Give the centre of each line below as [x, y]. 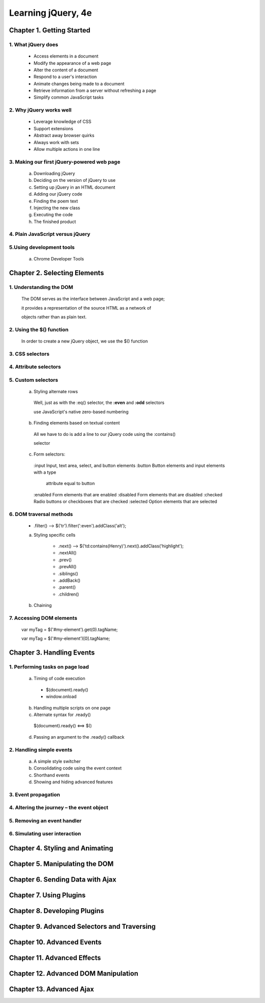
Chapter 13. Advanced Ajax [52, 989]
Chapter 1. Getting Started [50, 30]
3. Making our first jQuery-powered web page [65, 162]
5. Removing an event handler [45, 821]
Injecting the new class [57, 208]
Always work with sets [56, 142]
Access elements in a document [66, 56]
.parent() [67, 587]
